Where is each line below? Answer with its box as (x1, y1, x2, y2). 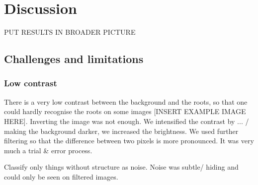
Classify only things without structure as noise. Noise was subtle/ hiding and (4, 162, 239, 172)
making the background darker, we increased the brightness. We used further (4, 125, 239, 136)
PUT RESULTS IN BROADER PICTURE (4, 27, 136, 37)
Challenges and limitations (4, 51, 144, 66)
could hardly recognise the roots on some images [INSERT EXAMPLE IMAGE (4, 106, 246, 117)
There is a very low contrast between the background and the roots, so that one (4, 96, 248, 107)
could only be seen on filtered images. (4, 171, 118, 182)
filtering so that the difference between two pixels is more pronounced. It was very (4, 135, 254, 146)
